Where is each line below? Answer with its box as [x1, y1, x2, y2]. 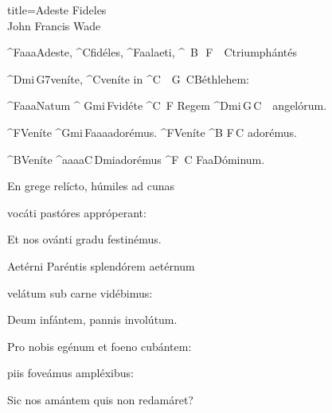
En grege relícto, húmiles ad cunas [7, 177, 175, 194]
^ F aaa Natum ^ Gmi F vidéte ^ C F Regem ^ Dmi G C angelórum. [7, 97, 327, 114]
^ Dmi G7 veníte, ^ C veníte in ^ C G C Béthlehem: [7, 70, 249, 87]
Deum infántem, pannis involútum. [7, 311, 178, 328]
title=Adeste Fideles [7, 2, 107, 18]
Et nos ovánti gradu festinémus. [7, 231, 162, 247]
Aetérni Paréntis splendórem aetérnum [7, 257, 195, 274]
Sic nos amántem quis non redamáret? [7, 391, 193, 407]
